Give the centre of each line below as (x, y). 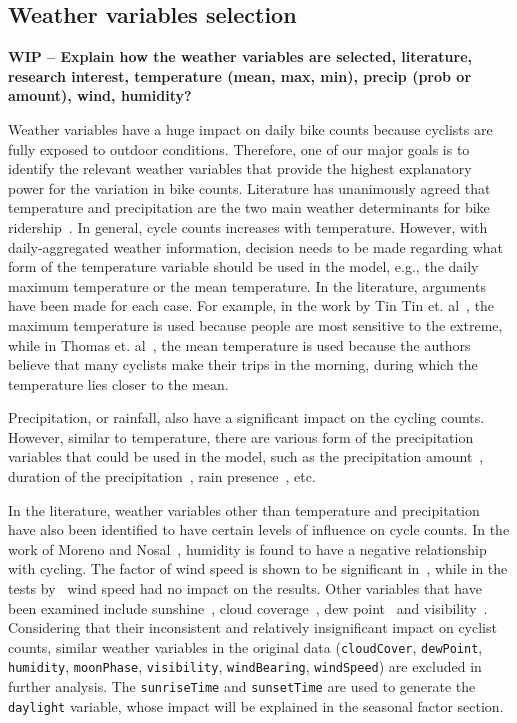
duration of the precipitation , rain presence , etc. (162, 476)
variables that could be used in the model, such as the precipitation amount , (246, 456)
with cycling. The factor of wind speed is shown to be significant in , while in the (258, 568)
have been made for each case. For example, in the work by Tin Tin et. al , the (251, 305)
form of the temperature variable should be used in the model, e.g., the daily (243, 266)
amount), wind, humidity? (100, 95)
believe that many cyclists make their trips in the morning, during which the (243, 364)
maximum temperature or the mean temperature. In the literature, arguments (247, 285)
